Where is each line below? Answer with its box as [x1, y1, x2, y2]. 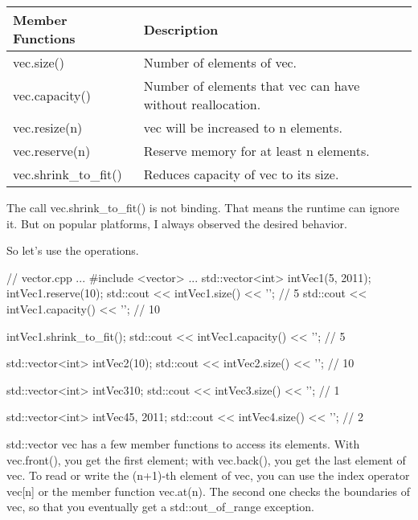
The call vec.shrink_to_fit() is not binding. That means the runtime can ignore [6, 199, 400, 215]
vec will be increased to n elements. [143, 118, 343, 137]
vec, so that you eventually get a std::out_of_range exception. [6, 498, 314, 515]
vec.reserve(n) [13, 141, 91, 160]
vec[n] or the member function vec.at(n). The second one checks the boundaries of [6, 482, 410, 499]
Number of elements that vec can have [143, 76, 360, 95]
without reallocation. [143, 95, 261, 113]
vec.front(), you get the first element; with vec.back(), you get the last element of [6, 451, 406, 468]
